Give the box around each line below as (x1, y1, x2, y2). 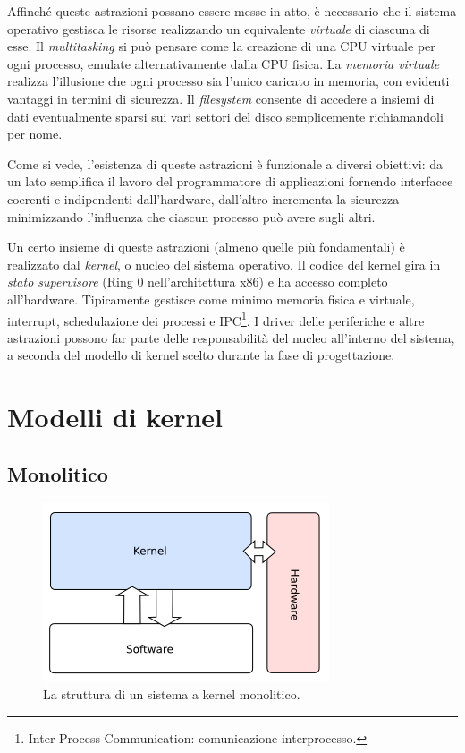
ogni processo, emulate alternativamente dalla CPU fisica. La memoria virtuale (7, 54, 440, 73)
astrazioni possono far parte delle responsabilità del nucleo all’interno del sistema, (7, 328, 455, 347)
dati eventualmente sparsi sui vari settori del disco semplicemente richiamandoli (7, 107, 444, 125)
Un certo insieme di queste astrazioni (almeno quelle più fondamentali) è (7, 237, 405, 256)
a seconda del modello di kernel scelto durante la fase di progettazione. (7, 346, 395, 364)
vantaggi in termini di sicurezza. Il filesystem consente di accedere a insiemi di (7, 89, 435, 107)
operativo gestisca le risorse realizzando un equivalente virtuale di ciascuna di (7, 19, 430, 38)
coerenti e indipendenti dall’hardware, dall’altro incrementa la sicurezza (7, 189, 400, 208)
